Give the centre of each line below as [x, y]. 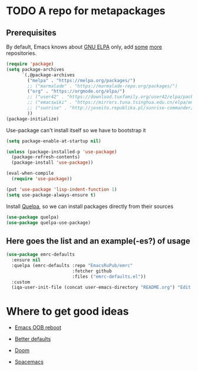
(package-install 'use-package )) [52, 163]
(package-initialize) [33, 119]
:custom [21, 282]
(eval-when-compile [30, 173]
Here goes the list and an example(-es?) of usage [98, 241]
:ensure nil [26, 260]
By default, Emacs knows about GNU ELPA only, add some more [84, 47]
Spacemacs [29, 362]
